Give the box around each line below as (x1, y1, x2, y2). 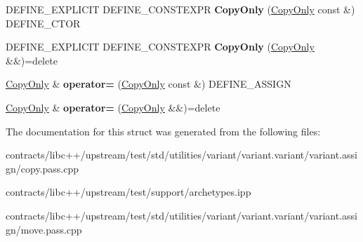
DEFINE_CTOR (6, 15, 81, 30)
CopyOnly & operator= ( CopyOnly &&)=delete (6, 100, 220, 114)
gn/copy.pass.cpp (6, 161, 79, 175)
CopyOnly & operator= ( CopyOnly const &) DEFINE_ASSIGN (6, 76, 291, 91)
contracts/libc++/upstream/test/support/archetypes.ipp (6, 184, 251, 199)
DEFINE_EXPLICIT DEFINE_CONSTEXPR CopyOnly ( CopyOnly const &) (6, 2, 355, 16)
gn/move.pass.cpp (6, 222, 82, 236)
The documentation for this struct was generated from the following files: (6, 123, 321, 138)
